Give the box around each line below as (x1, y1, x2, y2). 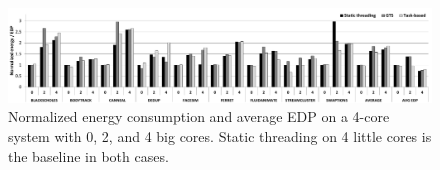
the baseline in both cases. (8, 145, 169, 166)
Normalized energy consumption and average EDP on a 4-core (8, 106, 390, 127)
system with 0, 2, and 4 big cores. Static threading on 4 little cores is (8, 126, 432, 146)
